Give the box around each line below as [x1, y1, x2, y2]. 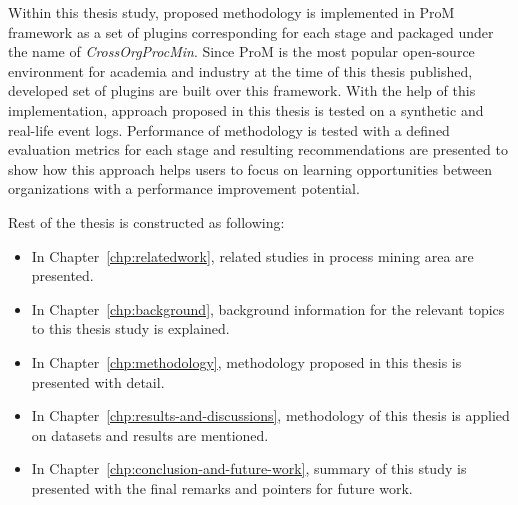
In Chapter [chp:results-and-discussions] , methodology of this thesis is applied [31, 405, 510, 426]
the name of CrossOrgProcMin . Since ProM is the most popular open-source [8, 41, 475, 62]
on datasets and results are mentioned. [31, 424, 269, 445]
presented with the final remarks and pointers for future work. [31, 477, 413, 498]
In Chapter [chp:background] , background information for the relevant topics [31, 298, 505, 319]
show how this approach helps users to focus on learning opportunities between [8, 158, 493, 179]
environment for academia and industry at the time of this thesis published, [8, 60, 473, 81]
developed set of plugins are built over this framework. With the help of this [8, 80, 476, 101]
